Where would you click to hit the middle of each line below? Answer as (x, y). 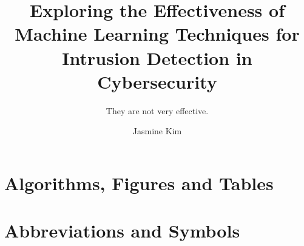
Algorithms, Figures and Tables (139, 183)
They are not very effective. (157, 110)
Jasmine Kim (157, 131)
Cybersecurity (157, 81)
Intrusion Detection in (157, 57)
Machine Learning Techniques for (157, 34)
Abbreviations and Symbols (122, 231)
